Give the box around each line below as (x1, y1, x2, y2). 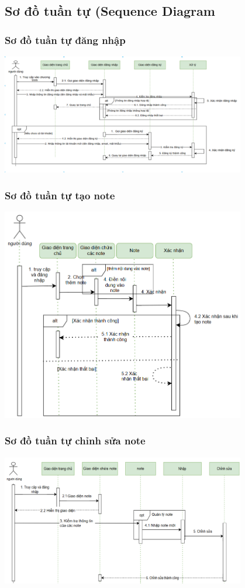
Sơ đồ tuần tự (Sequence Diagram (5, 2, 215, 20)
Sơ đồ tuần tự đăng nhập (5, 32, 126, 47)
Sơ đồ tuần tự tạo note (5, 188, 115, 202)
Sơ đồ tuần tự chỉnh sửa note (5, 433, 146, 448)
